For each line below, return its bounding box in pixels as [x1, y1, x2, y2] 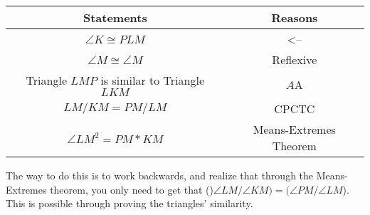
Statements [83, 9, 147, 26]
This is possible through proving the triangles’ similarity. [6, 196, 253, 211]
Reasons [271, 9, 318, 26]
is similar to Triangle [100, 72, 204, 88]
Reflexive [272, 51, 317, 68]
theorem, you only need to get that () [50, 182, 213, 196]
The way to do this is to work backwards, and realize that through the [6, 168, 314, 182]
